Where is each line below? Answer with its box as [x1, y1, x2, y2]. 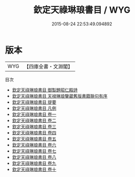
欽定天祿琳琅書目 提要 [12, 99, 57, 105]
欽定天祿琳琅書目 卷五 [12, 135, 57, 142]
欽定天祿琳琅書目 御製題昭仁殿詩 [12, 87, 78, 93]
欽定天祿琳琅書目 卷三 [12, 123, 57, 130]
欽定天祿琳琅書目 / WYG [33, 4, 131, 16]
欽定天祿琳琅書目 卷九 [12, 160, 57, 166]
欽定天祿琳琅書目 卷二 [12, 117, 57, 123]
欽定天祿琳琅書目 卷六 [12, 142, 57, 148]
